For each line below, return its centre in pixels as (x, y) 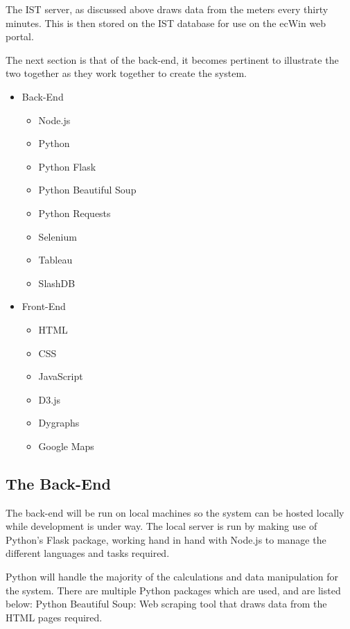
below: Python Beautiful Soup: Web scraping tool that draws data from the (166, 604)
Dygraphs (59, 423)
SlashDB (57, 283)
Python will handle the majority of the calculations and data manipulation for (172, 577)
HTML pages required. (54, 617)
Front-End (44, 306)
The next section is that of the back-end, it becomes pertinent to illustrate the (172, 59)
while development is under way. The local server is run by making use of (161, 526)
